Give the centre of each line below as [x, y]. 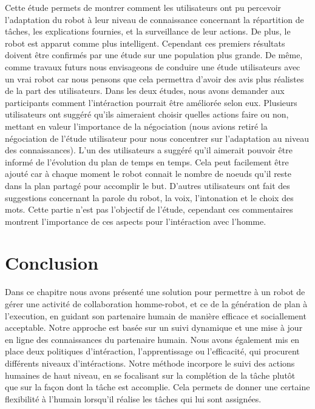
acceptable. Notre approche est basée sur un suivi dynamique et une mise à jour [154, 328]
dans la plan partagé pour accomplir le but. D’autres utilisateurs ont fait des [147, 185]
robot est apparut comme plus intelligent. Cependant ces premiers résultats [145, 43]
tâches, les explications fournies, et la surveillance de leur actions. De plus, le [148, 31]
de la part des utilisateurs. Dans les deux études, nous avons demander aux [145, 91]
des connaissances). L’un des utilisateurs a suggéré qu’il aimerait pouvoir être [149, 150]
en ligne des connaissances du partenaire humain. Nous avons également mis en [152, 339]
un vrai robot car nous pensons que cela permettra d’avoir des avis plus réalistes [154, 78]
